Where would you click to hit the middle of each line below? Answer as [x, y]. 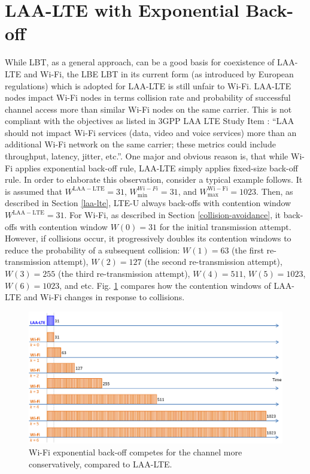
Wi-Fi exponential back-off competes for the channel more [136, 452]
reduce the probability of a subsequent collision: [92, 250]
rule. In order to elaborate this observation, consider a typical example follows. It [154, 179]
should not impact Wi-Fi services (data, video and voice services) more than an [151, 132]
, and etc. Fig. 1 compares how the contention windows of [165, 285]
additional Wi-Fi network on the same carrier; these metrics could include [140, 144]
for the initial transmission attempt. [225, 226]
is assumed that [34, 191]
